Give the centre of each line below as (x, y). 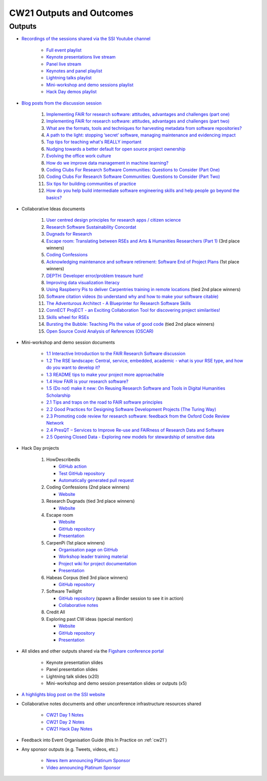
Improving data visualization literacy (83, 282)
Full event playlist (64, 50)
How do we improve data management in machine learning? (107, 163)
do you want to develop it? (73, 367)
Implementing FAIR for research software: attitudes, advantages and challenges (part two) (138, 121)
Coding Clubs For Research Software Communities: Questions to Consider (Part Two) (133, 177)
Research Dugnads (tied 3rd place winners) (90, 501)
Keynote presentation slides (75, 662)
